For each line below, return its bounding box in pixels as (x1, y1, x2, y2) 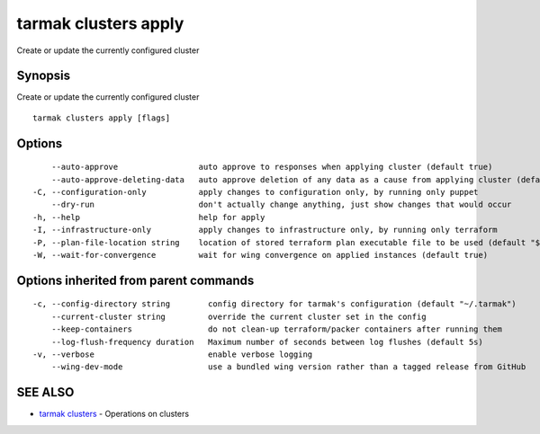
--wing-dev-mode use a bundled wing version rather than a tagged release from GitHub (50, 362, 526, 372)
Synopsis (16, 68, 71, 84)
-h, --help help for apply (32, 212, 265, 222)
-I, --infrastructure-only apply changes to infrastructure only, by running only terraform (32, 225, 499, 235)
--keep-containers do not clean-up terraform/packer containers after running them (50, 324, 503, 334)
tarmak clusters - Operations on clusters (39, 409, 189, 420)
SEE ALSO (16, 385, 75, 400)
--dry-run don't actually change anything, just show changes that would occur (50, 199, 512, 210)
